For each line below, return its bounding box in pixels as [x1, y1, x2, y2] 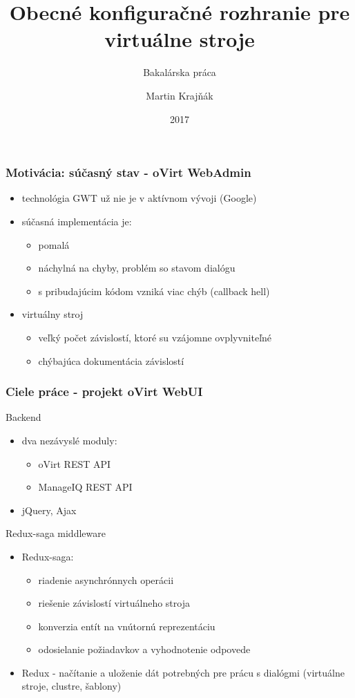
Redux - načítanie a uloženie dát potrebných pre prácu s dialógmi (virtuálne [21, 665, 345, 679]
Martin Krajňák [146, 88, 213, 102]
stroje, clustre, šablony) [21, 679, 122, 693]
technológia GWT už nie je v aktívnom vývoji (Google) [21, 191, 257, 205]
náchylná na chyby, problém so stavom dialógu [38, 261, 236, 275]
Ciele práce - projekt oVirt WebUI [6, 383, 203, 400]
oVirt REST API [38, 456, 111, 471]
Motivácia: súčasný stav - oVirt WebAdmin [6, 164, 251, 181]
